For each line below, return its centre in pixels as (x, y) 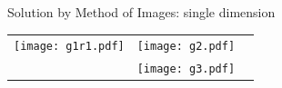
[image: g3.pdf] (186, 69)
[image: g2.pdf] (186, 47)
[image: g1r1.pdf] (69, 47)
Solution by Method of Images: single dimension (141, 12)
